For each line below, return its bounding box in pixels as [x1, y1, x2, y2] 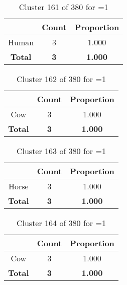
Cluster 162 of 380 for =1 [16, 73, 106, 85]
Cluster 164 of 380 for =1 [16, 217, 106, 229]
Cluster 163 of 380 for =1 [16, 145, 106, 157]
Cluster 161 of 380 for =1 [19, 1, 108, 13]
